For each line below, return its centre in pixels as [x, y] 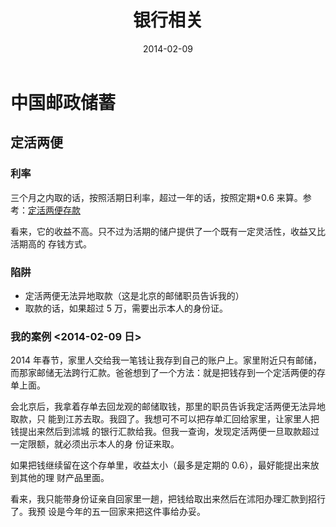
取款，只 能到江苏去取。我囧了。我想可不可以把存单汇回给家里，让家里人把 [165, 419]
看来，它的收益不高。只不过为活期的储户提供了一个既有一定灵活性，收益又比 [168, 231]
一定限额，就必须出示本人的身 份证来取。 [95, 444]
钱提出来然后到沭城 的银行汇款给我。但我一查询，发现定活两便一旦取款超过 [165, 432]
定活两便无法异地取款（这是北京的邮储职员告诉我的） [134, 295]
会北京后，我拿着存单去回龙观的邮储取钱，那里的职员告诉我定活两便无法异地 [168, 407]
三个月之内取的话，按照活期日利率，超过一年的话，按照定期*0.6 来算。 [156, 197]
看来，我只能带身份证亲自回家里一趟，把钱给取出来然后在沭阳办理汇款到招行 [168, 499]
